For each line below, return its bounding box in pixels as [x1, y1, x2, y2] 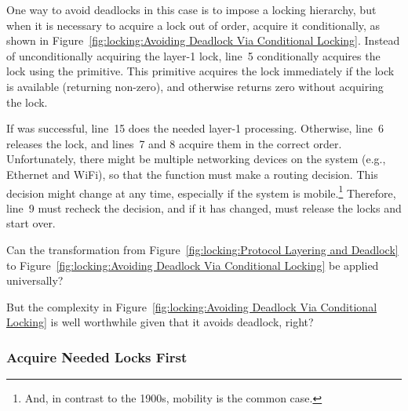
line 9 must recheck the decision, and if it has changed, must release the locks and [6, 199, 402, 216]
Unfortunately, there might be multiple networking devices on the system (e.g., [6, 151, 386, 167]
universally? [6, 272, 64, 289]
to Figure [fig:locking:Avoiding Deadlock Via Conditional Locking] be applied [6, 256, 379, 273]
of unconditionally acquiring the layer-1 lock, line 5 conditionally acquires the [6, 47, 381, 64]
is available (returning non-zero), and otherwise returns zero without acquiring [6, 78, 384, 94]
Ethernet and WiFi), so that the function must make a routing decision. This [6, 165, 378, 182]
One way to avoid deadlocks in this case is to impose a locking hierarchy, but [6, 2, 377, 17]
